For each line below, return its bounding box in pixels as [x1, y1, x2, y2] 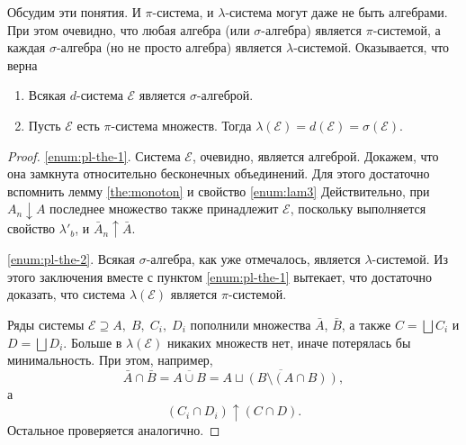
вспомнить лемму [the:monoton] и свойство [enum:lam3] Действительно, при [7, 181, 430, 200]
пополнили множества [190, 314, 311, 333]
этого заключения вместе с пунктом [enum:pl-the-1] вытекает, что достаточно [7, 267, 432, 286]
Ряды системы [7, 314, 85, 333]
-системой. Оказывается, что [293, 38, 450, 57]
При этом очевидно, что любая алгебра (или [7, 20, 250, 39]
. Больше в [63, 332, 122, 351]
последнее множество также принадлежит [49, 199, 279, 218]
